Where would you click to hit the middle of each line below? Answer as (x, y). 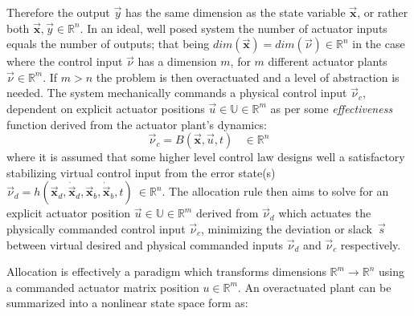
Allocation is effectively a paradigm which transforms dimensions (166, 271)
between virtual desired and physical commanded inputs (145, 244)
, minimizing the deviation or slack (287, 228)
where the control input (65, 61)
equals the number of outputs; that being (108, 44)
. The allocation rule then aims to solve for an (275, 191)
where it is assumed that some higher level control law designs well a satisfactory (206, 157)
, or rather (383, 12)
